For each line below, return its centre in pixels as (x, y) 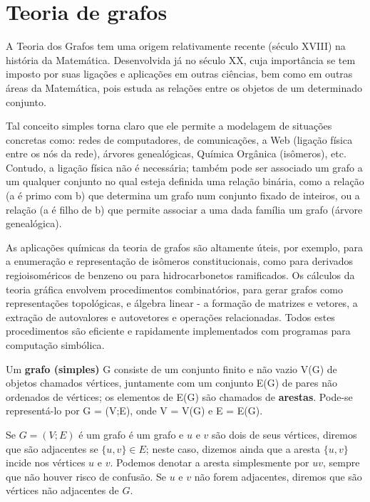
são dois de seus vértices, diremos (284, 434)
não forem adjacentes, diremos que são (278, 476)
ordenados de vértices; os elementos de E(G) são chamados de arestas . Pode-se (179, 396)
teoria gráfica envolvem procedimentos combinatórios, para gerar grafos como (175, 289)
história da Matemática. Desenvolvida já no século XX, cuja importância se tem (181, 59)
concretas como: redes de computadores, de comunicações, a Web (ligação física (179, 139)
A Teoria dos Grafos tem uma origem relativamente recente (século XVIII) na (176, 46)
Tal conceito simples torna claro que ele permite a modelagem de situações (169, 126)
